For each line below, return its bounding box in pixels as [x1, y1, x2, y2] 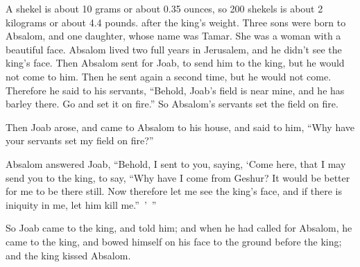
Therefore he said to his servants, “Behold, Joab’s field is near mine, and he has [6, 83, 345, 97]
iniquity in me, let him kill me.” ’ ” [6, 197, 157, 212]
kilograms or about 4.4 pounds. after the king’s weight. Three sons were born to [6, 15, 346, 29]
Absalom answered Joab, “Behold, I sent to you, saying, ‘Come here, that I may [6, 156, 346, 171]
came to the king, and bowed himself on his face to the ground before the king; [6, 234, 342, 248]
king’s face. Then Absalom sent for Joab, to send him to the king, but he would [6, 55, 345, 70]
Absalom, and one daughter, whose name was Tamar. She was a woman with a [6, 28, 341, 43]
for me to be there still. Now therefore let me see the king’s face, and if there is [6, 184, 342, 198]
